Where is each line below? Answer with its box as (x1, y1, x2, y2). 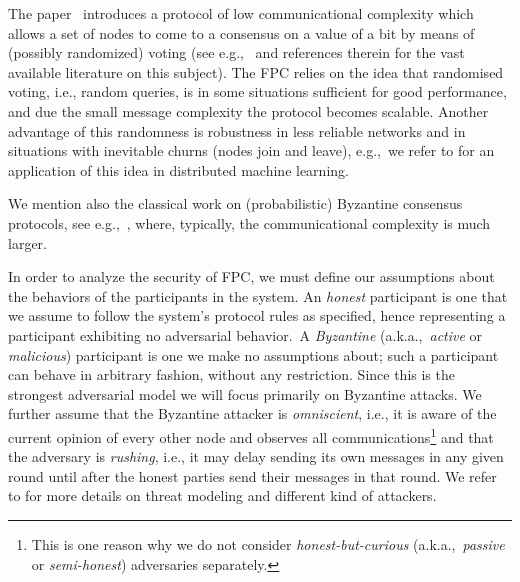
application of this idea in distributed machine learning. (8, 159, 349, 180)
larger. (8, 232, 47, 253)
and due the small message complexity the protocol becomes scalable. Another (8, 100, 489, 121)
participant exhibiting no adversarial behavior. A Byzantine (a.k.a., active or (8, 324, 483, 345)
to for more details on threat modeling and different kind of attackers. (8, 485, 437, 506)
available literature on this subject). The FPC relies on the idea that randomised (8, 61, 504, 82)
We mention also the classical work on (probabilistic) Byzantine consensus (8, 193, 463, 214)
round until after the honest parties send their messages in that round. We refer (8, 465, 497, 486)
